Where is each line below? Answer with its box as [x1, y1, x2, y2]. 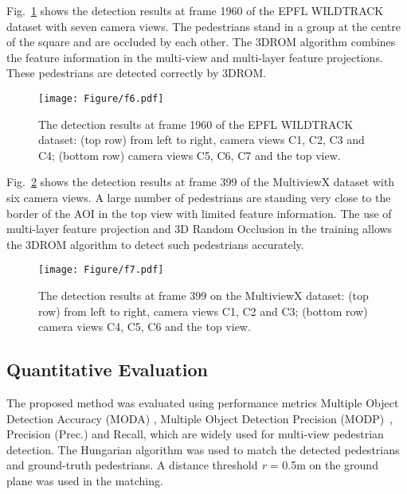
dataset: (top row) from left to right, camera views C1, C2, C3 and [38, 131, 365, 148]
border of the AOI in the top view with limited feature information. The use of [6, 204, 392, 221]
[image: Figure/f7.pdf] [38, 264, 164, 276]
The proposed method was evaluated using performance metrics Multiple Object [6, 395, 399, 411]
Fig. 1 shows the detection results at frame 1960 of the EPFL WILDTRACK [6, 2, 384, 18]
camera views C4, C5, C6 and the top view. [38, 318, 251, 335]
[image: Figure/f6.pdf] [38, 92, 164, 104]
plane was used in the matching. [6, 472, 163, 488]
